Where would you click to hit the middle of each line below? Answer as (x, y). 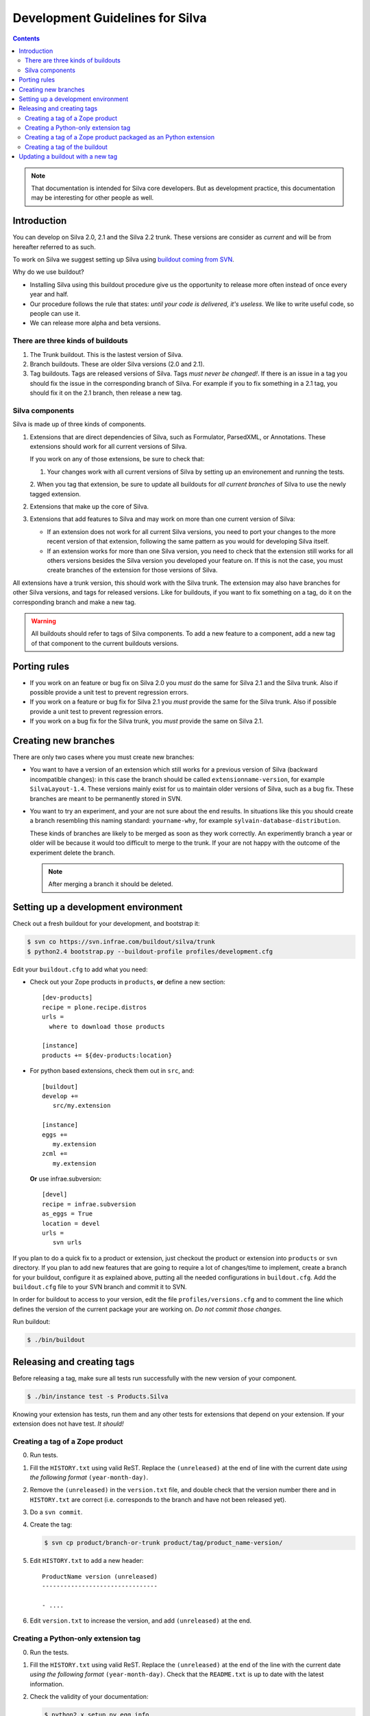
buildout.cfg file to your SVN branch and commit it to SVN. (100, 1286)
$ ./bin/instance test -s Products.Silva (98, 1396)
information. (47, 1684)
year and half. (49, 294)
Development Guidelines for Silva (110, 18)
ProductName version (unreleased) (100, 1576)
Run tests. (44, 1455)
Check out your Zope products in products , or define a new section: (127, 982)
